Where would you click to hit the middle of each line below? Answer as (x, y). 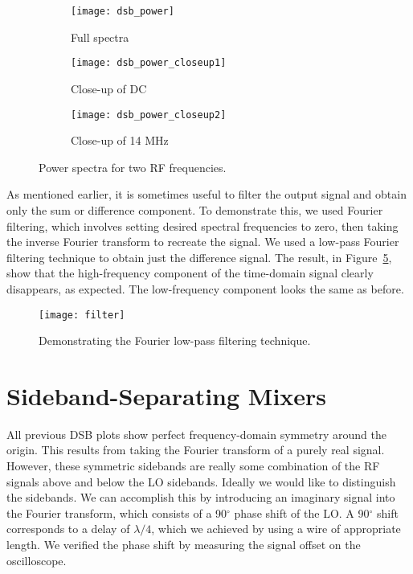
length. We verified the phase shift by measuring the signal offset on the (184, 545)
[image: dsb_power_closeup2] (149, 115)
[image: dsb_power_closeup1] (149, 63)
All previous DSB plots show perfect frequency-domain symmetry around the (197, 434)
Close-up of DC (109, 88)
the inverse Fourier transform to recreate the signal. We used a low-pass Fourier (203, 242)
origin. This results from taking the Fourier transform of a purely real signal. (196, 450)
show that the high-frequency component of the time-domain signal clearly (190, 273)
